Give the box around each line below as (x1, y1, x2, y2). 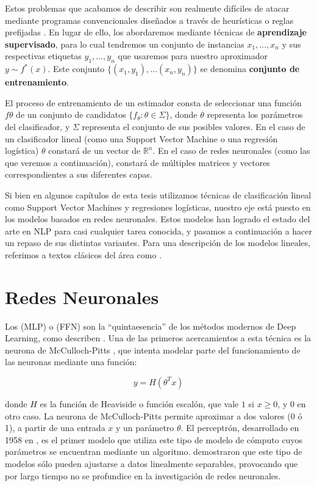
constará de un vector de (48, 144, 141, 157)
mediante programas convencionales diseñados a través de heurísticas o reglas (5, 13, 294, 26)
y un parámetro (115, 421, 174, 434)
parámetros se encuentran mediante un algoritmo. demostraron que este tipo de (5, 445, 302, 458)
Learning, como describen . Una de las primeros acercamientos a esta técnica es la (5, 332, 312, 344)
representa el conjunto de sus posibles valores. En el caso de (82, 120, 305, 132)
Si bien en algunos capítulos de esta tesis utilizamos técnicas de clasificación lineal (5, 188, 312, 201)
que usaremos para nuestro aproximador (118, 49, 268, 62)
